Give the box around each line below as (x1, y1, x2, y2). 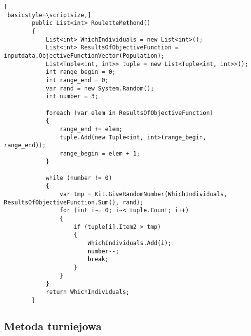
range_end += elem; (59, 125, 123, 133)
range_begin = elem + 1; (59, 150, 140, 157)
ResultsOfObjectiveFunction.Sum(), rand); (4, 199, 144, 206)
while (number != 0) (45, 174, 112, 181)
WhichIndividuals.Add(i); (87, 240, 172, 247)
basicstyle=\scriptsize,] (7, 11, 91, 19)
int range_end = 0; (45, 76, 109, 84)
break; (87, 256, 109, 263)
